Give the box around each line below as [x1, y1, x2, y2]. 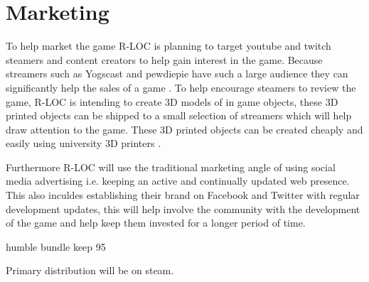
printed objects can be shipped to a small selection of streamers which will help [6, 108, 352, 123]
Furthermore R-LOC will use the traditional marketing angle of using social [6, 159, 336, 174]
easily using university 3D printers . [6, 136, 161, 151]
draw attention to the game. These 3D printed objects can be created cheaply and [6, 121, 363, 136]
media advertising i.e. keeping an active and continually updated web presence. [6, 173, 350, 188]
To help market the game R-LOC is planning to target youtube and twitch [6, 38, 331, 53]
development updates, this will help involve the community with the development [6, 201, 360, 216]
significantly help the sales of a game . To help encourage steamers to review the [6, 80, 356, 94]
